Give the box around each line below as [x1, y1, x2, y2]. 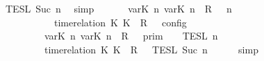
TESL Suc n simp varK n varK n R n [5, 1, 232, 15]
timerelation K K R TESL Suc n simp [44, 42, 258, 56]
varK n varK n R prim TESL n [44, 28, 218, 43]
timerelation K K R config [53, 15, 187, 29]
